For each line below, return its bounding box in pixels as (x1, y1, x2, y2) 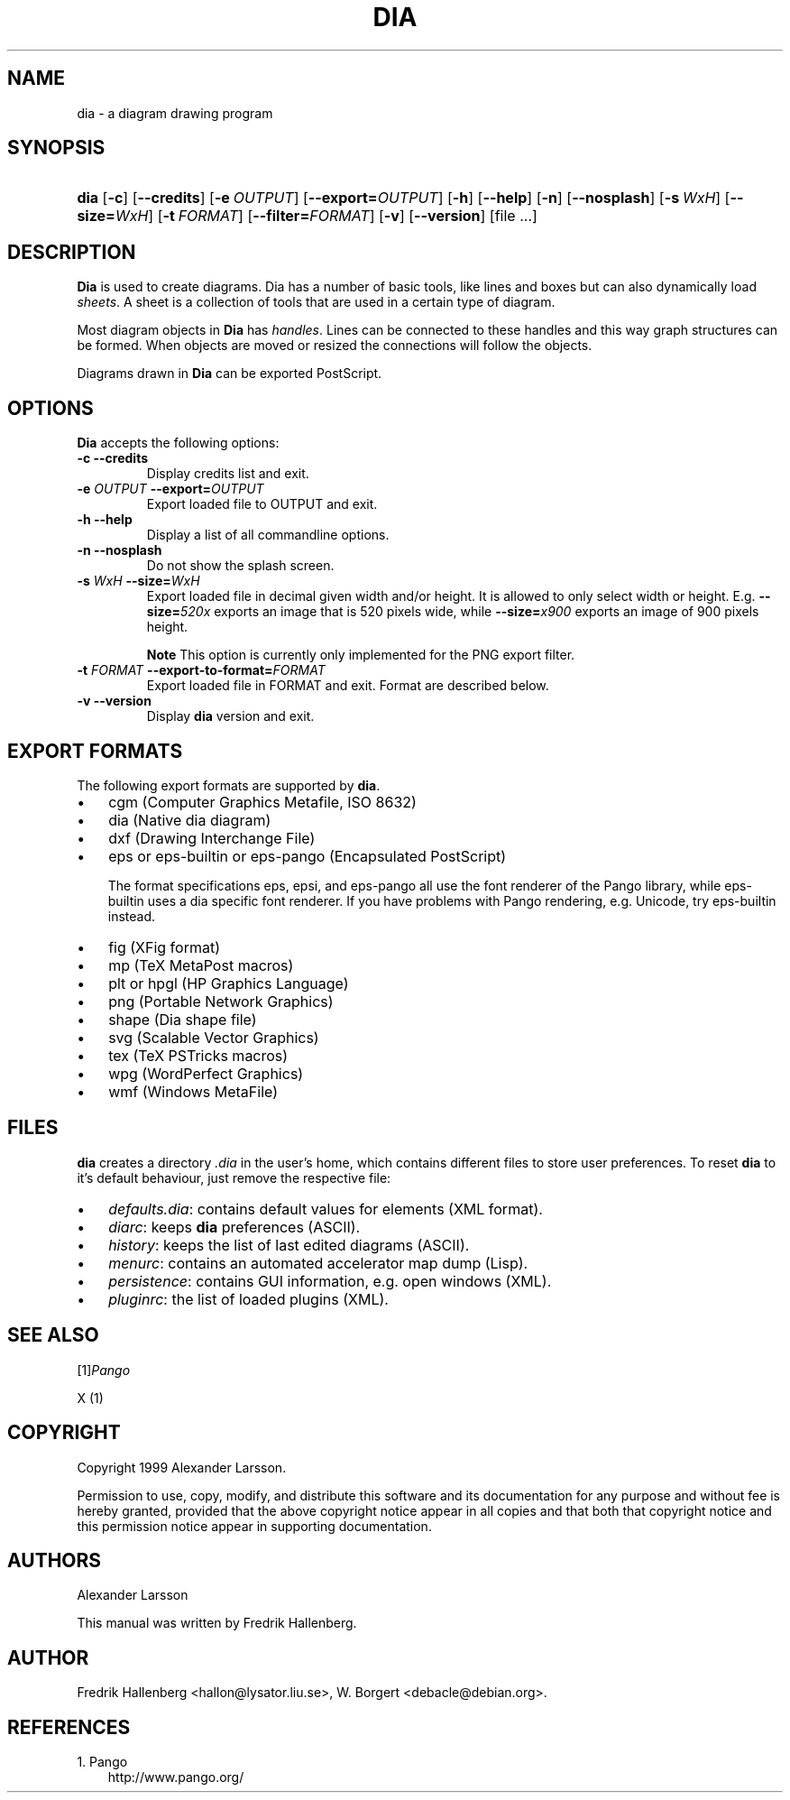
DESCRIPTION (7, 240, 136, 263)
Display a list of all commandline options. (146, 527, 390, 543)
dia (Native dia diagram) (108, 810, 271, 829)
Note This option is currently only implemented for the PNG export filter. (146, 647, 575, 663)
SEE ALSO (7, 1324, 99, 1347)
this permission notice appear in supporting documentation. (77, 1518, 432, 1534)
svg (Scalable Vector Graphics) (108, 1028, 319, 1047)
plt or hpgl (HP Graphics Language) (108, 974, 349, 992)
